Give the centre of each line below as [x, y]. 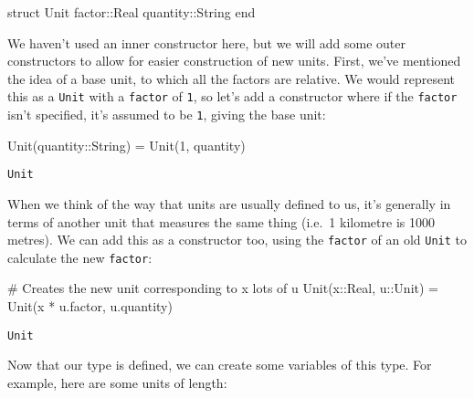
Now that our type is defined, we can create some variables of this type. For [220, 365]
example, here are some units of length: [117, 382]
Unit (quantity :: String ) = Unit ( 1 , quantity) [126, 145]
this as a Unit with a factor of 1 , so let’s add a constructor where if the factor [232, 96]
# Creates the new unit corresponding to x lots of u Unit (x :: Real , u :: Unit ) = [223, 288]
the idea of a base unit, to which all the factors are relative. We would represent [232, 78]
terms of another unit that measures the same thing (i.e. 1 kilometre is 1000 [221, 221]
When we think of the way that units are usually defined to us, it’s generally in [229, 203]
